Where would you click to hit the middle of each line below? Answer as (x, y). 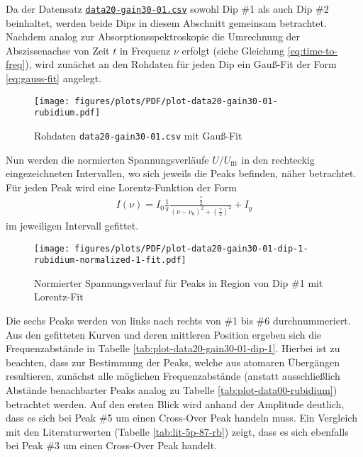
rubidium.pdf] (67, 113)
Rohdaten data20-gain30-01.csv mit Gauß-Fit (138, 135)
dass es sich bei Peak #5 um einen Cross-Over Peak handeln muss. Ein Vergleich (181, 418)
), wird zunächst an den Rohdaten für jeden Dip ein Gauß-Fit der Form (181, 64)
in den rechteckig (278, 159)
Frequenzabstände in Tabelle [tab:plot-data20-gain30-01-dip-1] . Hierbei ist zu (173, 348)
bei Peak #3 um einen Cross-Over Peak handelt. (112, 445)
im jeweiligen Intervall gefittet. (72, 225)
